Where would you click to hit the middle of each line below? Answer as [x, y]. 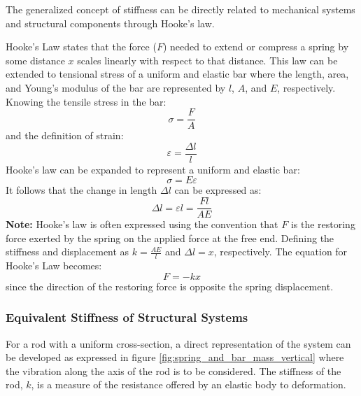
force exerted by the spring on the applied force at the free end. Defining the [170, 238]
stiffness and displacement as [68, 252]
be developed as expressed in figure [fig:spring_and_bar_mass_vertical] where [175, 357]
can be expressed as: [218, 190]
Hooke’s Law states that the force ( [81, 47]
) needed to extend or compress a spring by [256, 47]
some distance [35, 60]
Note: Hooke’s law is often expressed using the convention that [142, 224]
